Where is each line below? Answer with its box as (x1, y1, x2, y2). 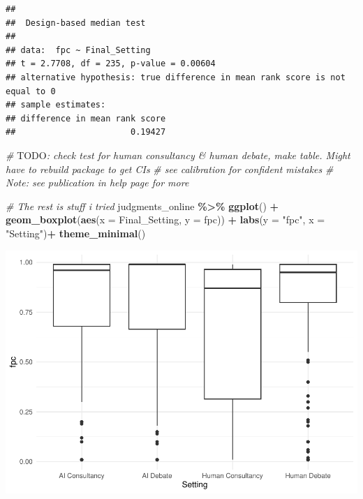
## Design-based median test (6, 17, 146, 28)
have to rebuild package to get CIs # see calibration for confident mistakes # (6, 161, 334, 176)
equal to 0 (6, 86, 56, 96)
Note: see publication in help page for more (6, 175, 189, 190)
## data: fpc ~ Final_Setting (6, 45, 151, 55)
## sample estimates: (6, 100, 106, 110)
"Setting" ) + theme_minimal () (6, 225, 146, 240)
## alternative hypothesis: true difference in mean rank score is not (6, 72, 346, 82)
